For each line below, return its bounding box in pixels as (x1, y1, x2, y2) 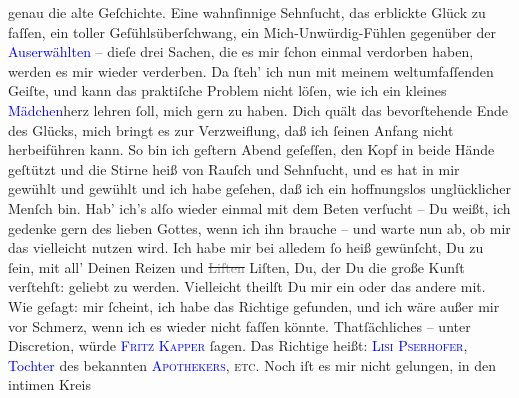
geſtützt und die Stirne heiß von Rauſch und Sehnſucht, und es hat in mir (8, 158, 460, 179)
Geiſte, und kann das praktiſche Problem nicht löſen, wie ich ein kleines (8, 80, 447, 101)
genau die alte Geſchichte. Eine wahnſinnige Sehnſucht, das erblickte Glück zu (8, 2, 486, 22)
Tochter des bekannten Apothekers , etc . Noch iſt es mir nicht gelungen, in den (8, 354, 497, 375)
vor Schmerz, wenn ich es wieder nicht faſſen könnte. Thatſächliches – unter (8, 315, 471, 336)
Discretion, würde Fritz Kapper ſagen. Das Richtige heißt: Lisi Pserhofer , (8, 335, 468, 356)
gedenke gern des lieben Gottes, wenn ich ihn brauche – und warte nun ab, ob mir (8, 217, 511, 238)
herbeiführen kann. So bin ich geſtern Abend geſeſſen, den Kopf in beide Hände (8, 139, 495, 160)
